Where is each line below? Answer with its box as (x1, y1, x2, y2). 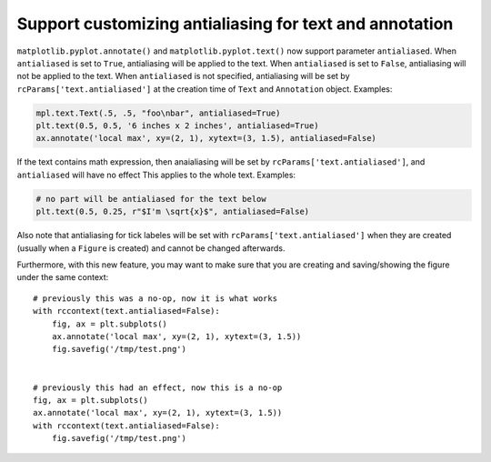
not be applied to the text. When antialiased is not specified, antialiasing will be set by (16, 71, 350, 82)
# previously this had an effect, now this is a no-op (33, 382, 283, 393)
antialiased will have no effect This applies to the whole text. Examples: (16, 169, 296, 180)
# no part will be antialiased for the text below (35, 194, 267, 204)
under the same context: (16, 272, 109, 283)
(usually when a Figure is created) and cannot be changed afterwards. (16, 242, 286, 254)
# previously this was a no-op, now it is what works (33, 293, 277, 304)
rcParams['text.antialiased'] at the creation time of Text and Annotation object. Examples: (16, 83, 393, 95)
